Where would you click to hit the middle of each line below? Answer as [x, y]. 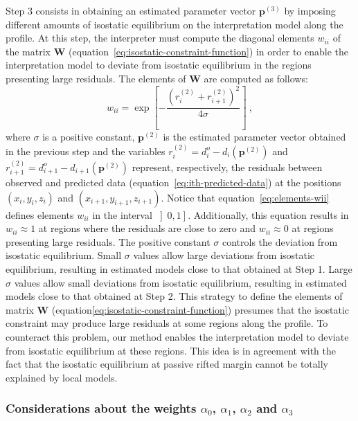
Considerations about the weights [101, 408]
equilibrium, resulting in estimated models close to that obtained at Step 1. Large [179, 269]
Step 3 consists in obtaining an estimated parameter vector [131, 10]
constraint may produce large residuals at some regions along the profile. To [167, 323]
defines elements [40, 214]
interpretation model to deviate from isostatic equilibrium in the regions [159, 65]
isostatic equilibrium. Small [64, 255]
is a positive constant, [89, 137]
